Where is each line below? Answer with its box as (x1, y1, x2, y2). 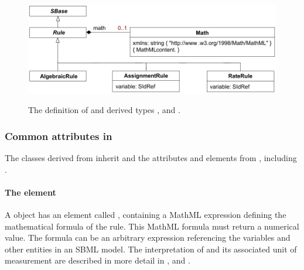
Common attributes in (5, 128, 112, 143)
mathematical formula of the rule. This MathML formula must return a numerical (5, 220, 299, 232)
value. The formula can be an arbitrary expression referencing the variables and (5, 231, 291, 244)
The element (5, 186, 56, 198)
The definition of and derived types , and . (28, 104, 180, 116)
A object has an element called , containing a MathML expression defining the (5, 209, 286, 221)
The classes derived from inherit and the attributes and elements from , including (5, 152, 297, 164)
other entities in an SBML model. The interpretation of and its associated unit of (5, 242, 297, 255)
